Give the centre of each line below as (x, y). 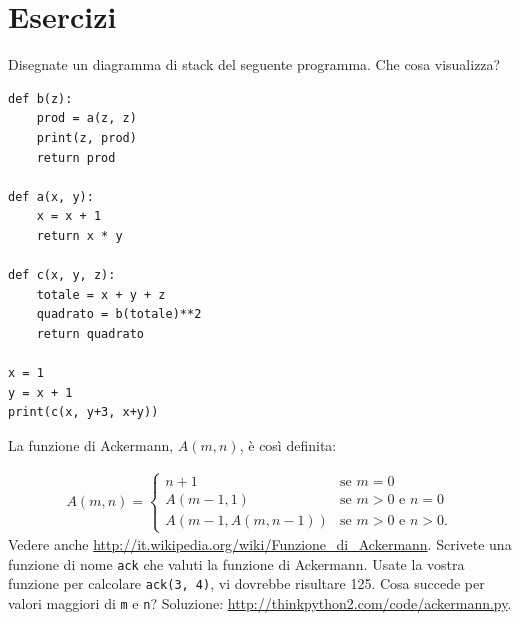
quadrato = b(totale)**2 (119, 314)
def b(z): (40, 98)
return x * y (79, 235)
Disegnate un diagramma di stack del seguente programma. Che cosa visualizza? (254, 64)
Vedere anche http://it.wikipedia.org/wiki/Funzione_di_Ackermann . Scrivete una (260, 544)
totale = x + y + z (101, 294)
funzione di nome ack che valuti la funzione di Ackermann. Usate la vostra (236, 563)
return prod (76, 157)
